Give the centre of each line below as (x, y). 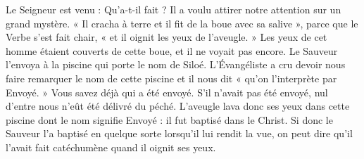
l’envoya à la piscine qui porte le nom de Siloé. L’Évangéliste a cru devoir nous (176, 64)
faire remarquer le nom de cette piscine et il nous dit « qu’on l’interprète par (171, 78)
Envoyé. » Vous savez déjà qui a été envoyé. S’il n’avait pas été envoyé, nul (167, 92)
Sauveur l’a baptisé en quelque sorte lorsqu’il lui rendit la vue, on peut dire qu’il (179, 133)
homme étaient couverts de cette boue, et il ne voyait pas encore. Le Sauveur (172, 50)
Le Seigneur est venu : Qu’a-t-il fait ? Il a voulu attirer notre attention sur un (174, 9)
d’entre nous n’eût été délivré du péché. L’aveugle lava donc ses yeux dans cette (178, 106)
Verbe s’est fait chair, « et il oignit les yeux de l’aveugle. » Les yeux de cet (167, 37)
